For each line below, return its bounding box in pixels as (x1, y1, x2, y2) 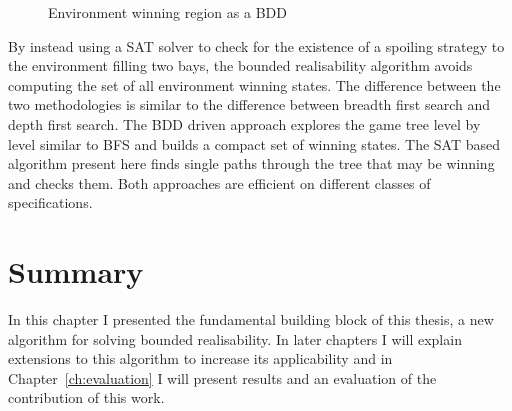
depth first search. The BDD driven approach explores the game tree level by (8, 113, 481, 134)
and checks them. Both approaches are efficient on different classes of (8, 172, 431, 193)
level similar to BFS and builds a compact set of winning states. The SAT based (8, 133, 501, 154)
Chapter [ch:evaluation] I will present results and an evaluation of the (8, 367, 437, 388)
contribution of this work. (8, 387, 165, 408)
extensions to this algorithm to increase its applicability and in (8, 348, 393, 369)
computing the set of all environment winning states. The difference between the (8, 74, 501, 95)
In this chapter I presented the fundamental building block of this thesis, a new (8, 309, 494, 330)
